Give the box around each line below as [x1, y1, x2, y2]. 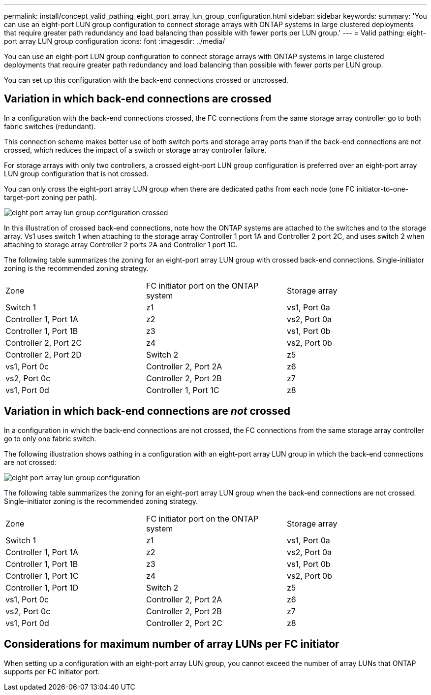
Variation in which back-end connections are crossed [4, 93, 272, 105]
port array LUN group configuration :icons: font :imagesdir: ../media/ [4, 37, 225, 45]
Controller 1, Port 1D [5, 582, 79, 593]
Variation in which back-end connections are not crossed [4, 405, 291, 418]
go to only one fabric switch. [4, 434, 96, 443]
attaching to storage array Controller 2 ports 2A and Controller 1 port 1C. [4, 240, 238, 249]
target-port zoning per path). [4, 193, 97, 201]
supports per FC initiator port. [4, 667, 100, 676]
